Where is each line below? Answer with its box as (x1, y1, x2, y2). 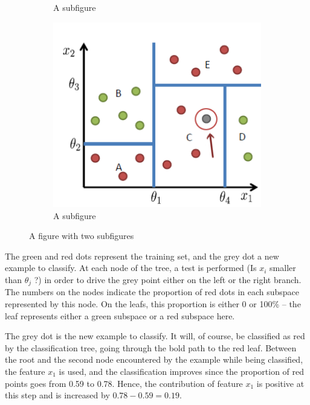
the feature (5, 365, 45, 377)
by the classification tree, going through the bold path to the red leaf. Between (5, 341, 297, 354)
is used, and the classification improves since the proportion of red (59, 365, 305, 377)
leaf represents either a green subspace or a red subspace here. (5, 309, 235, 322)
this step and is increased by (5, 389, 110, 401)
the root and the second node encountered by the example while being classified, (5, 353, 303, 366)
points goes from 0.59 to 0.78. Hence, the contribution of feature (5, 377, 243, 389)
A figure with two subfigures (29, 229, 134, 242)
